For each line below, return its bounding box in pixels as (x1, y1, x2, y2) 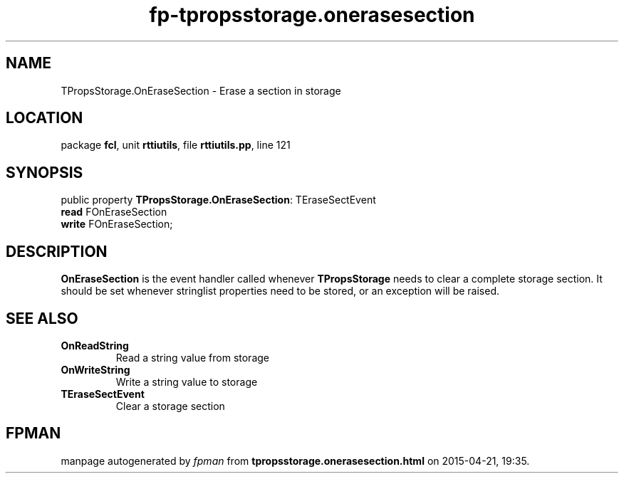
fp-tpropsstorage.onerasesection (149, 3, 475, 27)
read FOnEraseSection (61, 206, 167, 219)
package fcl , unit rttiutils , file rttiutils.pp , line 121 (61, 139, 291, 152)
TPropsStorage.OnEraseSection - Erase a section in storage (61, 84, 341, 97)
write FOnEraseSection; (61, 218, 173, 231)
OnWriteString (61, 363, 130, 376)
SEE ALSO (6, 309, 78, 327)
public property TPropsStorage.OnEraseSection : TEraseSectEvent (61, 194, 376, 206)
